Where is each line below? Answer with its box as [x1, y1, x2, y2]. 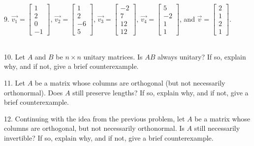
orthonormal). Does [4, 87, 63, 97]
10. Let [4, 51, 25, 61]
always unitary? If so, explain [157, 51, 246, 61]
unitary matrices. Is [83, 51, 143, 61]
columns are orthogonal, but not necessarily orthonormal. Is [4, 123, 185, 133]
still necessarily [194, 123, 240, 133]
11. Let [4, 77, 25, 88]
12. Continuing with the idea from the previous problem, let [4, 113, 185, 123]
